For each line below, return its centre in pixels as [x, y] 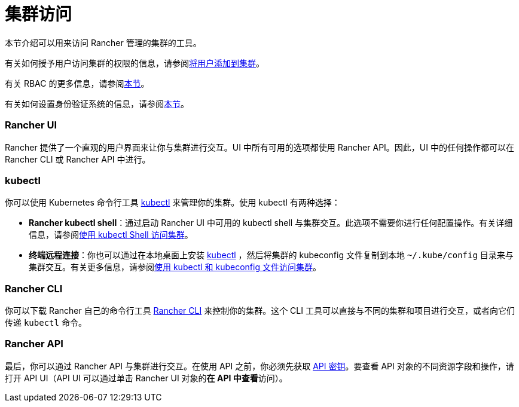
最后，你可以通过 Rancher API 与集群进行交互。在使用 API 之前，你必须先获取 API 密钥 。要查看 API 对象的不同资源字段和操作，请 [259, 366]
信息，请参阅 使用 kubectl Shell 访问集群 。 [111, 235]
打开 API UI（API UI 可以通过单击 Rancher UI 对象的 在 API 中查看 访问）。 [146, 378]
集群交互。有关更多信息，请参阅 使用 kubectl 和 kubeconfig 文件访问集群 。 [175, 267]
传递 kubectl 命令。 [46, 322]
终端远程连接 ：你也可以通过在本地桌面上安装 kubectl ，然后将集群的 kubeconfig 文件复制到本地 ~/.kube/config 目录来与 [271, 255]
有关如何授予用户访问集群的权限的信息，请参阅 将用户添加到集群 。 [135, 63]
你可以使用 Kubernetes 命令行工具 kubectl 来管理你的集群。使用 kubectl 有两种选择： [173, 203]
